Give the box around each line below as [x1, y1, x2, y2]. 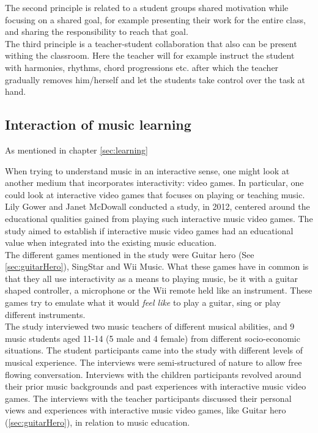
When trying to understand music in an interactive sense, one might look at [5, 164, 290, 177]
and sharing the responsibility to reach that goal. [5, 25, 188, 38]
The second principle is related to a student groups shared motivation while [5, 1, 289, 13]
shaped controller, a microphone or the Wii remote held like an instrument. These [5, 284, 312, 297]
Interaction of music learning [5, 115, 191, 134]
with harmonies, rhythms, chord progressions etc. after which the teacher [5, 61, 279, 73]
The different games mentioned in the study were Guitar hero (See [5, 248, 254, 261]
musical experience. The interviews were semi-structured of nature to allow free [5, 356, 302, 369]
